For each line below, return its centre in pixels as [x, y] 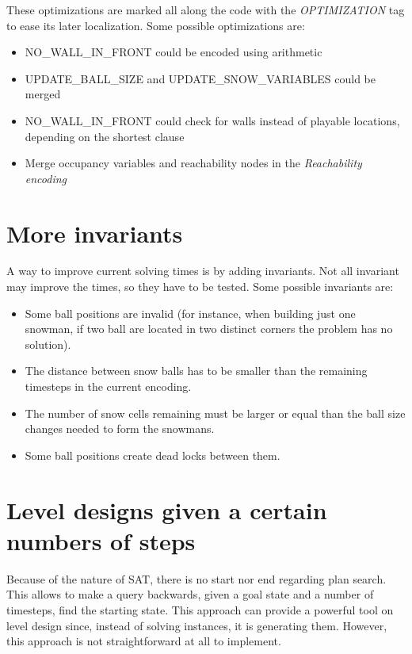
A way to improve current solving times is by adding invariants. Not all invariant [203, 271]
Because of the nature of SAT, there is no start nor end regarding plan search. [196, 578]
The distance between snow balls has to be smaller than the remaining [196, 371]
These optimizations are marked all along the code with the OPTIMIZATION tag [206, 10]
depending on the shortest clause [105, 136]
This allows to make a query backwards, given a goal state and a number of [190, 594]
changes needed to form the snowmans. [120, 428]
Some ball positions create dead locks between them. [153, 455]
